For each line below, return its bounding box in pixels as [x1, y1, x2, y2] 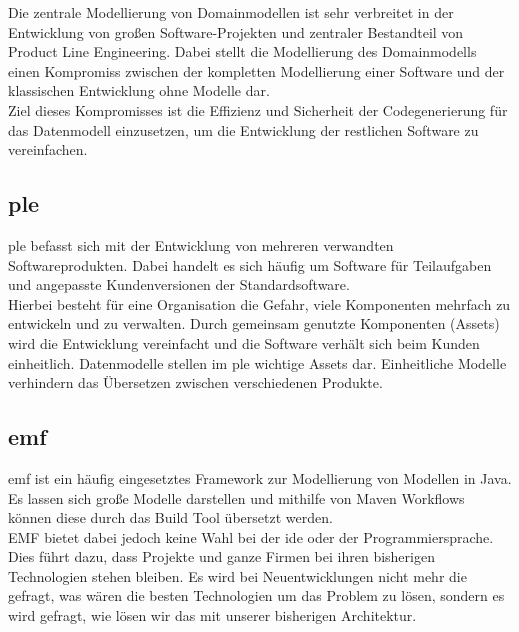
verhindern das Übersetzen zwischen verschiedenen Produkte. [8, 372, 383, 393]
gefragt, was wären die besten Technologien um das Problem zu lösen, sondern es [8, 585, 505, 606]
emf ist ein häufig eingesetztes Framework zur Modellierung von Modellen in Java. [8, 467, 512, 488]
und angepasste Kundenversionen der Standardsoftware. [8, 274, 350, 295]
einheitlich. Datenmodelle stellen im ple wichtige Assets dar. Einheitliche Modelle [8, 352, 507, 373]
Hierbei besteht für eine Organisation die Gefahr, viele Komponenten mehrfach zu [8, 293, 511, 314]
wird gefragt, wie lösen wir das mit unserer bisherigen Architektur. [8, 605, 417, 626]
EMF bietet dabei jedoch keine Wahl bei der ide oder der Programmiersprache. [8, 526, 494, 547]
